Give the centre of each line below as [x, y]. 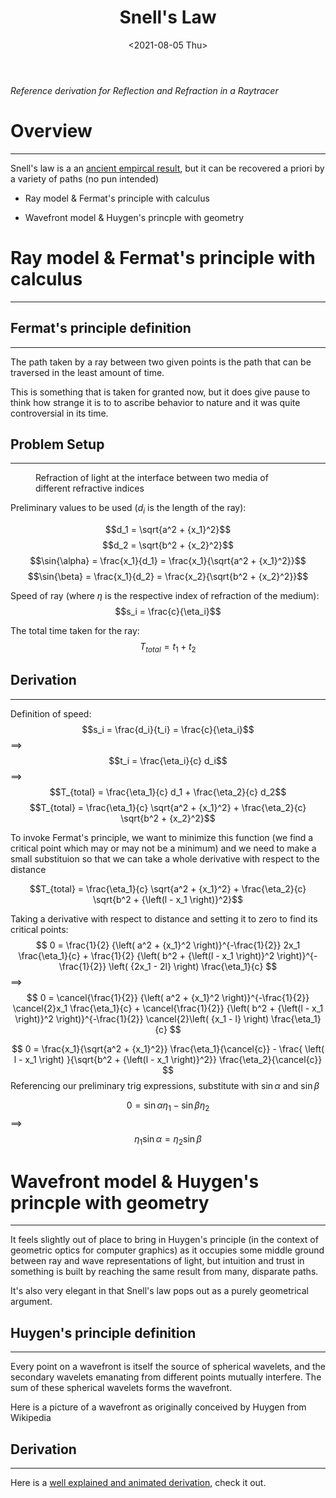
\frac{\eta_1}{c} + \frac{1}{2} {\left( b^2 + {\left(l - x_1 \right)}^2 [146, 955]
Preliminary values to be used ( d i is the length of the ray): [128, 509]
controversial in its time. [59, 413]
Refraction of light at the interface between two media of [152, 478]
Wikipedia [31, 1418]
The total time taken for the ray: [75, 631]
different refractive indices [90, 488]
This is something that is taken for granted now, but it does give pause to [160, 392]
